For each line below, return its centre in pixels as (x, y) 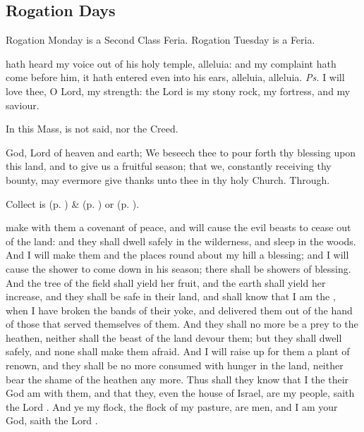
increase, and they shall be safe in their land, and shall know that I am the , (171, 296)
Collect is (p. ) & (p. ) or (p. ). (73, 203)
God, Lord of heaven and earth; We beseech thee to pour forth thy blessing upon (181, 152)
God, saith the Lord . (52, 420)
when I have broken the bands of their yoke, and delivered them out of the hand (179, 310)
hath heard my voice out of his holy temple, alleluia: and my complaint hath (171, 63)
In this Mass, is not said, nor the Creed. (92, 129)
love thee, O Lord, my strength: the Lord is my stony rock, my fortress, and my (178, 91)
